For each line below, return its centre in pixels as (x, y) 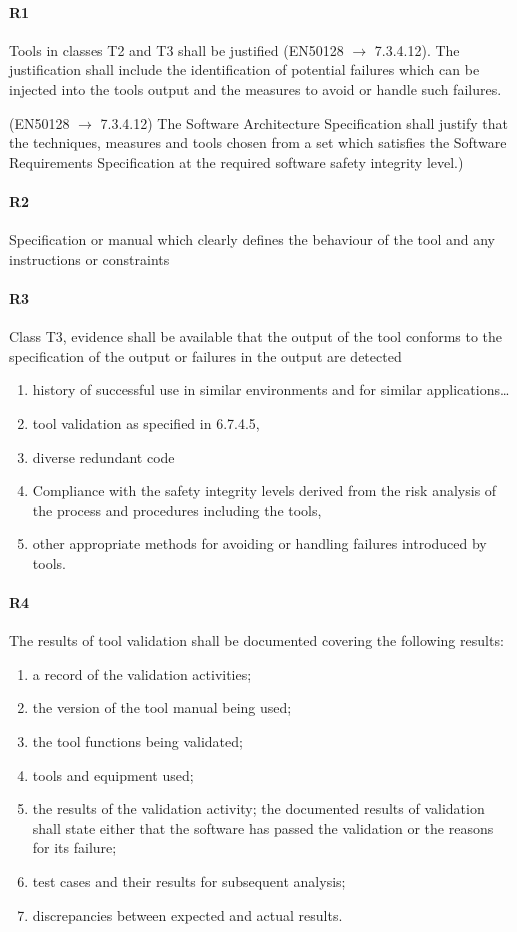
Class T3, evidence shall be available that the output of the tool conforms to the (256, 336)
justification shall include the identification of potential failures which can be (244, 69)
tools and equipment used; (113, 774)
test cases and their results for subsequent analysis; (189, 881)
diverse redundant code (103, 456)
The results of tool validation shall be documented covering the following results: (256, 640)
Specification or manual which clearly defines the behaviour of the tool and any (252, 239)
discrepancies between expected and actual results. (187, 914)
